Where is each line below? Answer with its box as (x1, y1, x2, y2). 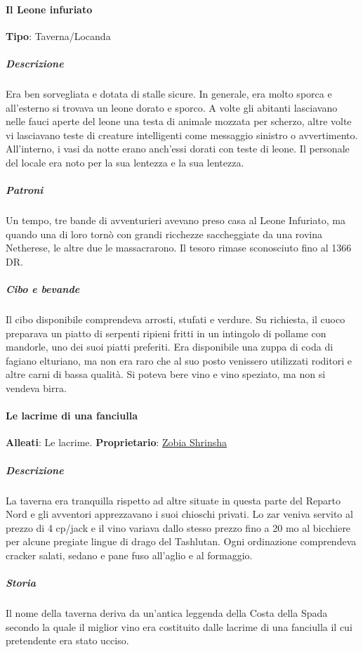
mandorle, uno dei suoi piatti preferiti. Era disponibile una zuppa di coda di (6, 339, 334, 354)
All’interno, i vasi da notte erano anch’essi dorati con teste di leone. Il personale (6, 141, 350, 156)
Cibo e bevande (6, 282, 80, 296)
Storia (6, 575, 37, 590)
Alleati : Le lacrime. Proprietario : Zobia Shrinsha (6, 435, 227, 450)
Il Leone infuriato (6, 1, 93, 16)
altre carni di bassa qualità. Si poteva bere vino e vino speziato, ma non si (6, 367, 326, 382)
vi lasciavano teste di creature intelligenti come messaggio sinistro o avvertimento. (6, 127, 358, 142)
